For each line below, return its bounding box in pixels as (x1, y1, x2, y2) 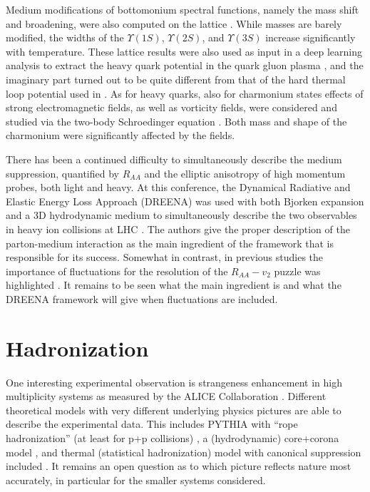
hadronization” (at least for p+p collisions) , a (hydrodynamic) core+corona (6, 430, 339, 445)
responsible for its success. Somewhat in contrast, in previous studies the (6, 250, 324, 265)
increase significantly (265, 30, 356, 45)
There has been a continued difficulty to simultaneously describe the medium (6, 151, 342, 166)
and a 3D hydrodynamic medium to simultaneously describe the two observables (6, 207, 357, 222)
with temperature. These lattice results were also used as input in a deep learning (6, 43, 362, 58)
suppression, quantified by (6, 165, 119, 180)
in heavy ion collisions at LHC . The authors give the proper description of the (6, 221, 350, 236)
